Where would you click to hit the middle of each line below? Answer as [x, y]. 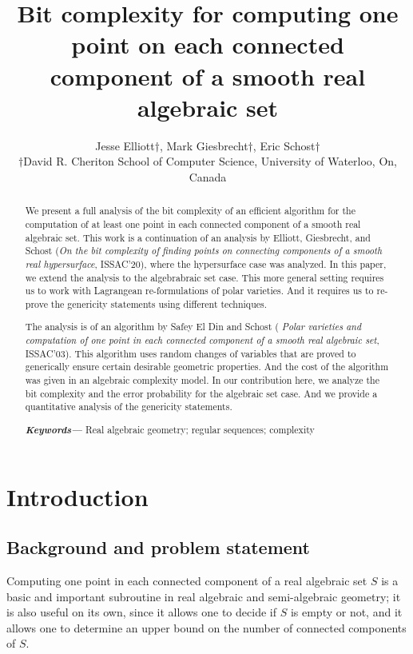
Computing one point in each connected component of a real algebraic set [187, 580]
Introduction [77, 496]
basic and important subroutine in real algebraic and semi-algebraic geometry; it [204, 596]
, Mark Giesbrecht [204, 145]
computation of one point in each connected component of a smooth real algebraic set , [202, 340]
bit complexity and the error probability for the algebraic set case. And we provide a [201, 393]
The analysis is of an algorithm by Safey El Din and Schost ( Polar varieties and [193, 327]
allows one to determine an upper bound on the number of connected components [206, 627]
